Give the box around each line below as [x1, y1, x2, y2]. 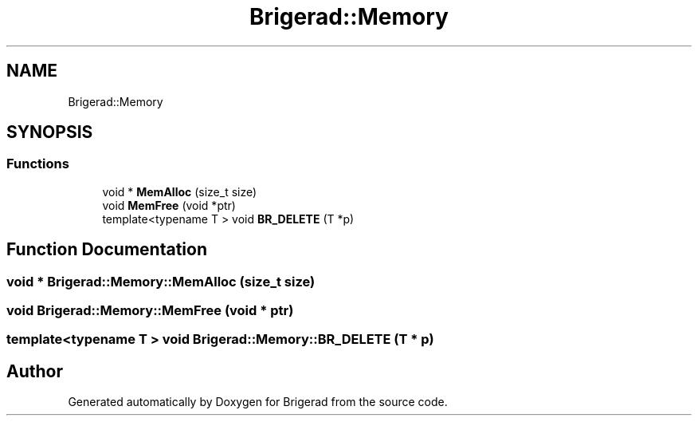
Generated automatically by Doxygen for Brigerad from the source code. [68, 395, 448, 409]
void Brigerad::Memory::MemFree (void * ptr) [6, 302, 294, 319]
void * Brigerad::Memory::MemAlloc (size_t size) [6, 273, 316, 290]
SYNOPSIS [6, 122, 93, 143]
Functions [6, 156, 69, 172]
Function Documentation [6, 239, 207, 260]
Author [6, 361, 63, 381]
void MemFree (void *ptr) [102, 198, 236, 212]
